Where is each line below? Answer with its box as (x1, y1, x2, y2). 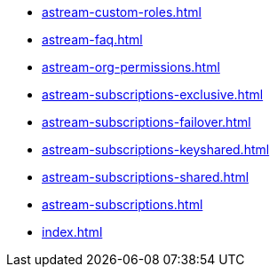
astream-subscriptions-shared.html (42, 169, 249, 184)
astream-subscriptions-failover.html (42, 114, 251, 129)
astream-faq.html (42, 32, 143, 47)
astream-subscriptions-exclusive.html (42, 87, 264, 102)
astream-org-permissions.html (42, 59, 220, 74)
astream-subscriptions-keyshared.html (42, 142, 270, 157)
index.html (42, 224, 103, 239)
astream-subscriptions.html (42, 197, 203, 212)
